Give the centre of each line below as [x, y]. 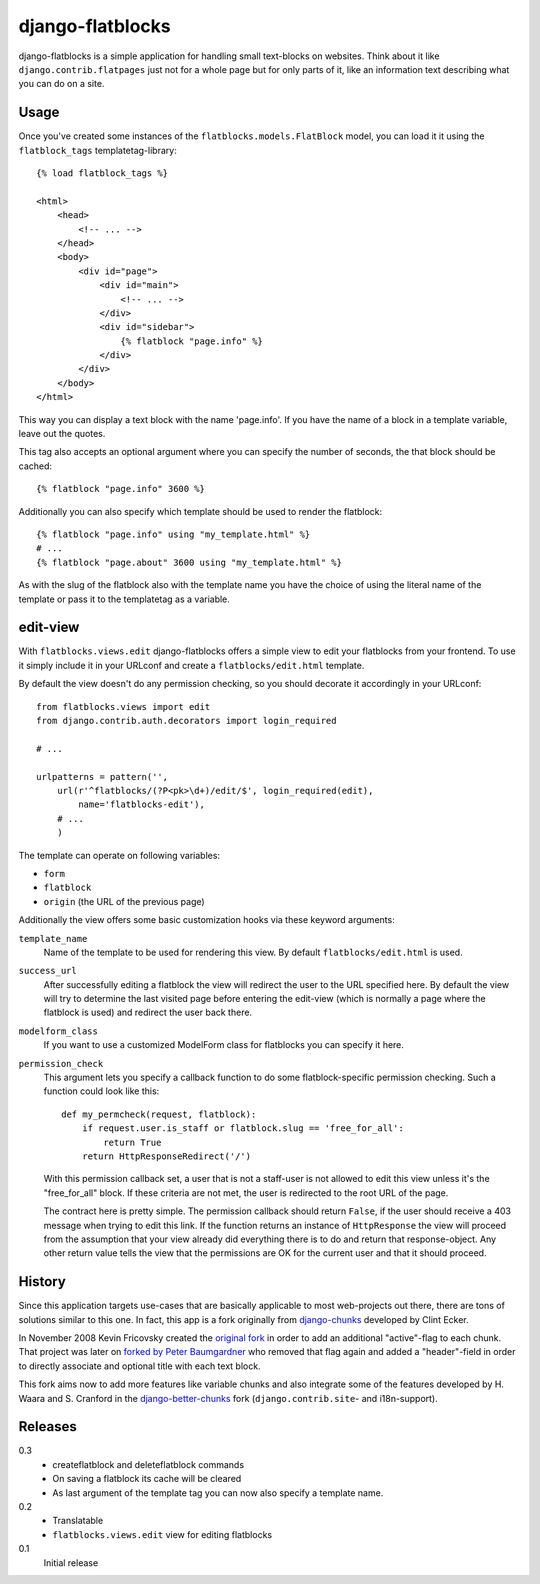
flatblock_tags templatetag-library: [97, 150]
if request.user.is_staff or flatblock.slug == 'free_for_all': [242, 1128]
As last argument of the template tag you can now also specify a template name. [218, 1492]
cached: [35, 466]
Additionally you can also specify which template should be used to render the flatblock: [200, 511]
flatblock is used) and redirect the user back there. [148, 1012]
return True [132, 1142]
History [42, 1281]
